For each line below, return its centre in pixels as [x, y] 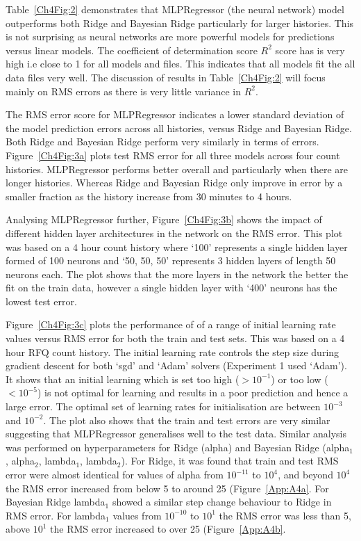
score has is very [310, 50]
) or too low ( [300, 379]
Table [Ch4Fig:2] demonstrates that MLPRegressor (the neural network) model [175, 9]
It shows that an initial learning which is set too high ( [123, 379]
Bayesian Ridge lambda [56, 502]
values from [137, 515]
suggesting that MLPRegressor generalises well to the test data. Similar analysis [176, 434]
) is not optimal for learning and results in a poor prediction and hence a [193, 393]
